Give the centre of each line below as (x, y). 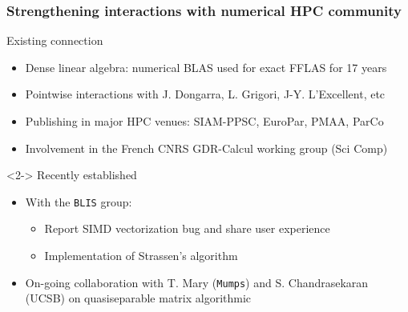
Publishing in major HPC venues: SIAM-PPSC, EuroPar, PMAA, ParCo (204, 121)
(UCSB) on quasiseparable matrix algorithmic (138, 298)
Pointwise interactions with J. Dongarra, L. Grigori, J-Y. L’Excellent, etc (205, 94)
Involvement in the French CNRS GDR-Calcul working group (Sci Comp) (206, 148)
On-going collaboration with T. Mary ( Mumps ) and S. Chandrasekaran (197, 282)
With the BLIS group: (79, 201)
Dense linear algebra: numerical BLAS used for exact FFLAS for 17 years (206, 67)
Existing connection (55, 40)
